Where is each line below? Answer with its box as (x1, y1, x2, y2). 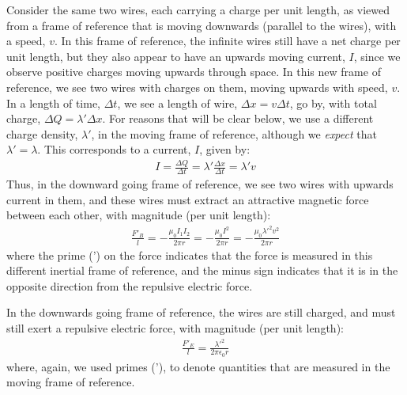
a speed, (6, 32, 46, 49)
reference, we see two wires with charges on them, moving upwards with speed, (6, 78, 388, 95)
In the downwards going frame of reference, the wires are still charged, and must (6, 304, 396, 321)
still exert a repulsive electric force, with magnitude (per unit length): (6, 319, 344, 336)
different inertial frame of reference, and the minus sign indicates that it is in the (6, 262, 398, 279)
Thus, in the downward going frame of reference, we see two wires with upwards (6, 176, 394, 192)
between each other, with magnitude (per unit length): (6, 207, 271, 223)
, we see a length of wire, (117, 94, 238, 111)
